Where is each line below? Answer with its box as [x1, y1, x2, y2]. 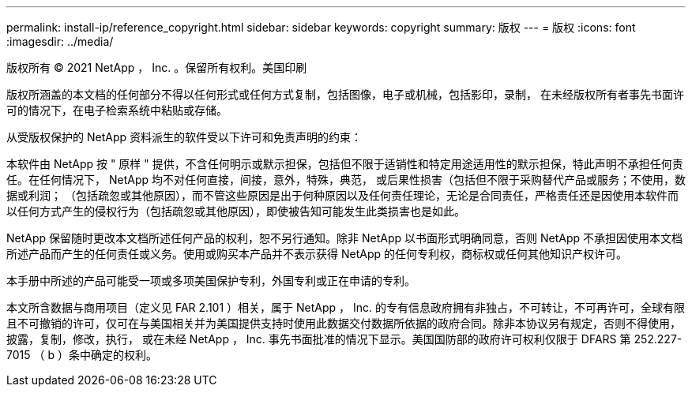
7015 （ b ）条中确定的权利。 [6, 348, 157, 361]
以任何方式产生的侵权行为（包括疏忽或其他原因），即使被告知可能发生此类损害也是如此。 [6, 204, 465, 218]
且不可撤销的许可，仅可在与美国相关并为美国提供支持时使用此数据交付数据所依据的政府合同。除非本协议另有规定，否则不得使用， [6, 316, 681, 330]
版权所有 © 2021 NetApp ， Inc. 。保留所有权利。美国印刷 [6, 61, 307, 74]
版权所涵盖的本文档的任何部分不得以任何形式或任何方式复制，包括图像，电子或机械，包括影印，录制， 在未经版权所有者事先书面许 [6, 88, 684, 101]
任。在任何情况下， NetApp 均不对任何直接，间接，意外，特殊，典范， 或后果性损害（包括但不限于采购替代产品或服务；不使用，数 [6, 173, 686, 186]
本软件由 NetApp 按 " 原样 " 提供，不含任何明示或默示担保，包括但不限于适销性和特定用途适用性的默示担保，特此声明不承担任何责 [6, 157, 683, 170]
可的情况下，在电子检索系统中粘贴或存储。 [6, 103, 228, 117]
